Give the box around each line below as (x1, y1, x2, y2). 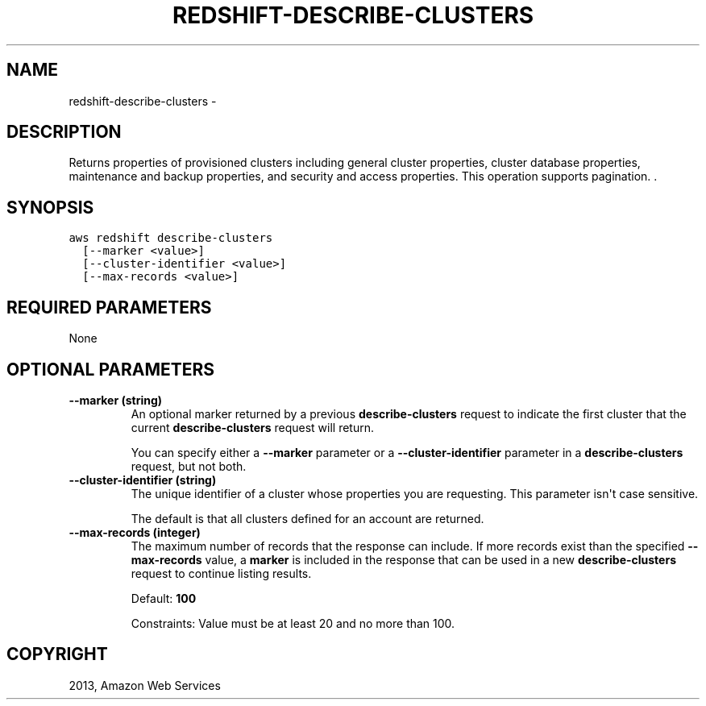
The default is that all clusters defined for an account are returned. (131, 511, 484, 525)
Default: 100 (131, 591, 197, 605)
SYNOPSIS (6, 197, 94, 218)
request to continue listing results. (131, 566, 312, 580)
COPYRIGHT (6, 644, 108, 665)
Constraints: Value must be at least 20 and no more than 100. (131, 616, 455, 630)
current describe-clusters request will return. (131, 420, 375, 434)
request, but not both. (131, 459, 247, 473)
